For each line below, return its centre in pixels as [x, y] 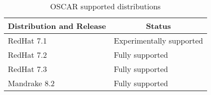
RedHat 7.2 [27, 55]
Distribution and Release [57, 26]
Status [159, 26]
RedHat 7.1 [27, 40]
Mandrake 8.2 [31, 83]
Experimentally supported [158, 40]
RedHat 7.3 [27, 69]
